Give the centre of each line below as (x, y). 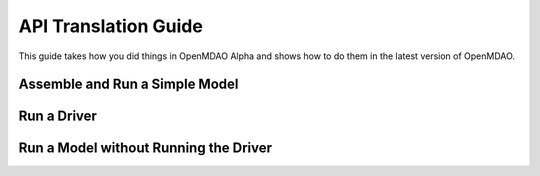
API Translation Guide (111, 26)
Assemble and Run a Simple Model (128, 84)
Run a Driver (57, 116)
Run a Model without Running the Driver (145, 148)
